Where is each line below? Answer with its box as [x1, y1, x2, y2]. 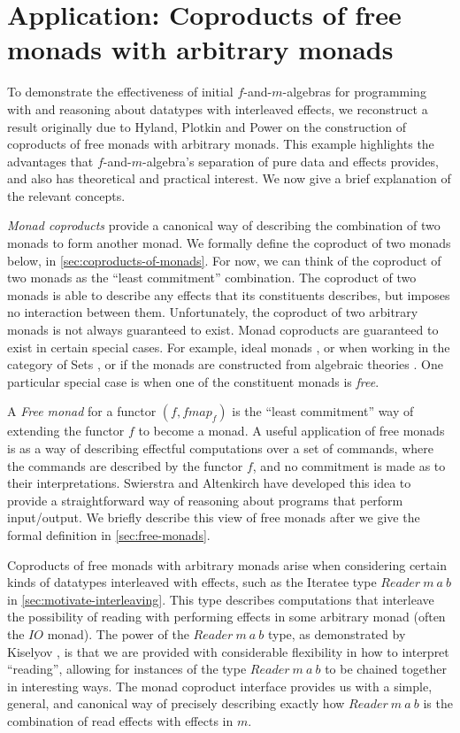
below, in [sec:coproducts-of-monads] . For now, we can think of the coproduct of [7, 251, 441, 269]
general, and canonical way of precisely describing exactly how [7, 694, 345, 713]
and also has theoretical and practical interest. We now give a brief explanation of [7, 169, 451, 188]
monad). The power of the [47, 624, 189, 643]
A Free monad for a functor [7, 402, 157, 421]
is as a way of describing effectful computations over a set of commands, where [7, 439, 433, 457]
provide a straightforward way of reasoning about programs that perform [7, 490, 403, 509]
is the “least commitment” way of [232, 402, 414, 421]
